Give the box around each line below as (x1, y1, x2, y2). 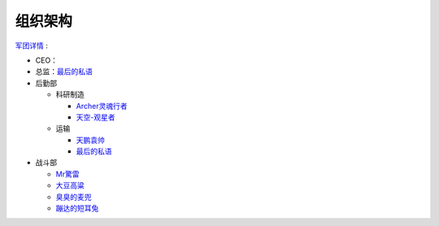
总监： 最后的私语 (35, 67, 93, 76)
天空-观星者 (76, 112, 115, 122)
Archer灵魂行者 (76, 101, 128, 111)
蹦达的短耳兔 (55, 203, 99, 213)
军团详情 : (15, 41, 48, 50)
